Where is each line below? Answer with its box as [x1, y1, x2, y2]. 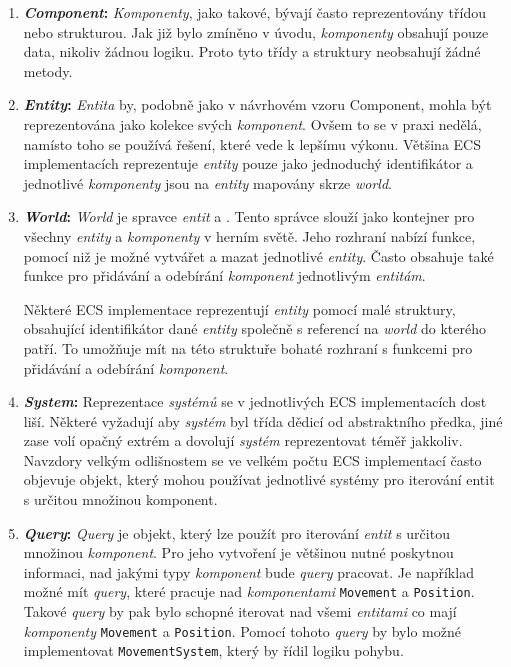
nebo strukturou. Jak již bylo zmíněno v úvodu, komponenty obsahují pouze [23, 21, 489, 42]
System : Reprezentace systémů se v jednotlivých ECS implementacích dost [23, 391, 487, 412]
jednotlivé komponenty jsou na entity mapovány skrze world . [23, 172, 393, 193]
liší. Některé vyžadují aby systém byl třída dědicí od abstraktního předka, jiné [23, 410, 503, 431]
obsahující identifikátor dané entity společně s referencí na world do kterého [23, 318, 486, 339]
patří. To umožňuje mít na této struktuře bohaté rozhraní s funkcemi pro [23, 337, 473, 358]
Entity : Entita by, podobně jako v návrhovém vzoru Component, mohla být [23, 94, 492, 115]
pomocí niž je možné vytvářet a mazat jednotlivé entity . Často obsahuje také [23, 245, 494, 266]
